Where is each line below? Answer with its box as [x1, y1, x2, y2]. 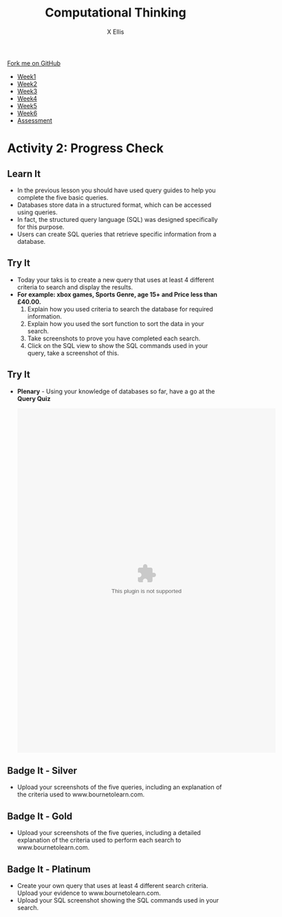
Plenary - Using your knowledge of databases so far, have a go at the [17, 387, 215, 395]
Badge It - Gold [7, 810, 73, 822]
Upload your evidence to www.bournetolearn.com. [17, 889, 161, 897]
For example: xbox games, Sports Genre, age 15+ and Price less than [17, 290, 218, 298]
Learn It [7, 167, 41, 180]
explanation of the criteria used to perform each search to [17, 836, 182, 845]
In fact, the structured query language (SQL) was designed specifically [17, 215, 218, 223]
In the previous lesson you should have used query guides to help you [17, 186, 216, 194]
